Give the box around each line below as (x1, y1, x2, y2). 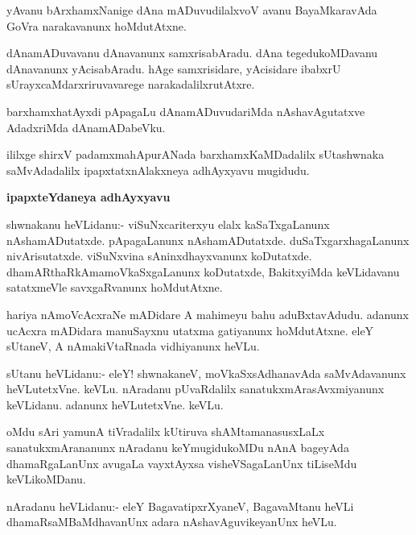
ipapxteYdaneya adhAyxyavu (6, 189, 171, 205)
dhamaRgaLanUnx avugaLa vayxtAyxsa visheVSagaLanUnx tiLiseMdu (6, 454, 357, 471)
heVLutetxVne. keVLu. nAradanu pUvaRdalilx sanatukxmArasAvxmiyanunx (6, 380, 385, 397)
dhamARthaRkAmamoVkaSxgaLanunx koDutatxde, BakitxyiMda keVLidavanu (6, 263, 400, 280)
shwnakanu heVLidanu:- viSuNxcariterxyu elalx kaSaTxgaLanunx (6, 215, 330, 232)
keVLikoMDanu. (6, 471, 86, 487)
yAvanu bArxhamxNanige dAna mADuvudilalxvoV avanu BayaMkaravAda (6, 2, 377, 18)
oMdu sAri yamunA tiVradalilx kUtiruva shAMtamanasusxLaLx (6, 423, 325, 440)
